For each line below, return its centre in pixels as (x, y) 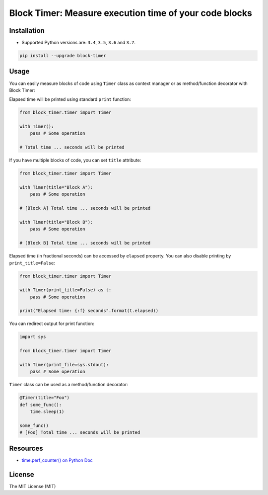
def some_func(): (41, 405)
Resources (26, 448)
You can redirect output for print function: (52, 324)
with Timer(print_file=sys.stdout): (64, 365)
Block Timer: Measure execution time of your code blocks (131, 13)
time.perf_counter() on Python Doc (57, 460)
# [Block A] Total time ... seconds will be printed (85, 208)
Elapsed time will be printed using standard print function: (70, 99)
